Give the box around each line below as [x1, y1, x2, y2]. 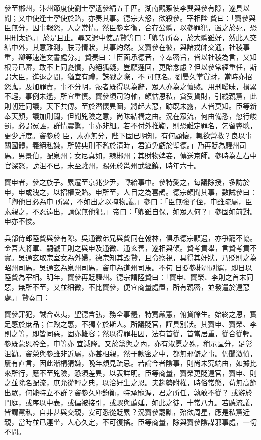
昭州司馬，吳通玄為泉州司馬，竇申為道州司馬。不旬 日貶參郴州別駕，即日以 [4, 262, 252, 272]
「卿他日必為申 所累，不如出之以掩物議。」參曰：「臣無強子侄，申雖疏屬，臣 [4, 196, 252, 207]
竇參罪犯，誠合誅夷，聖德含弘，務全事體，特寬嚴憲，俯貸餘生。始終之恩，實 [4, 309, 257, 319]
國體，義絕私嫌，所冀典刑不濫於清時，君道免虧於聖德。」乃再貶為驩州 [11, 140, 239, 151]
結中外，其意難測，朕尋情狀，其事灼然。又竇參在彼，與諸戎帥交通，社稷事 [4, 42, 250, 52]
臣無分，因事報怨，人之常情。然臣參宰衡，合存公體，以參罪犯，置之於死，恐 [4, 22, 257, 33]
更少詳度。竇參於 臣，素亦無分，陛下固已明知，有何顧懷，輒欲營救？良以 [4, 130, 245, 140]
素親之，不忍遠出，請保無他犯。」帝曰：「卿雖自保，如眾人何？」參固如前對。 [4, 206, 257, 216]
